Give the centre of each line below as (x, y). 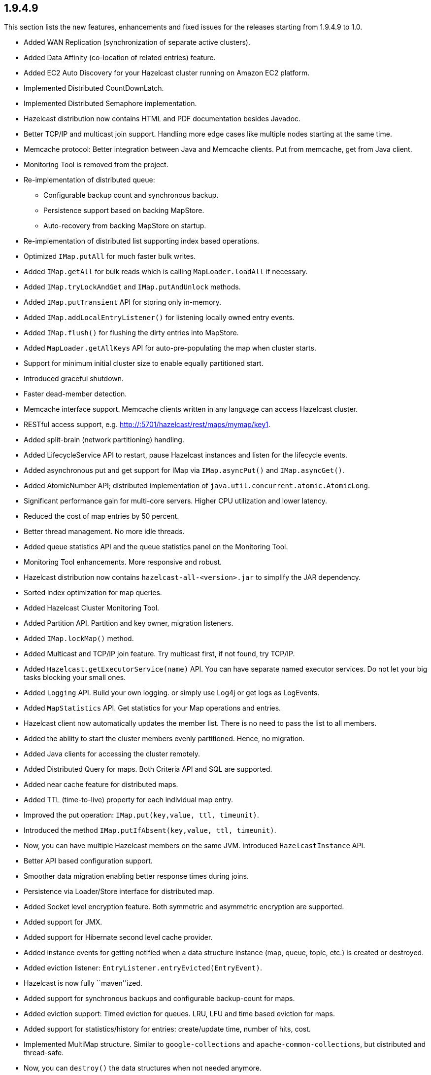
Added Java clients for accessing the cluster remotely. (112, 754)
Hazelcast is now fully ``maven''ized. (83, 983)
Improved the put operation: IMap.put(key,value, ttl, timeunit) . (141, 815)
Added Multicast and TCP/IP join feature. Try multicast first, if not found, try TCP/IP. (159, 654)
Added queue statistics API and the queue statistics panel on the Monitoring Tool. (156, 547)
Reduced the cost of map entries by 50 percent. (101, 516)
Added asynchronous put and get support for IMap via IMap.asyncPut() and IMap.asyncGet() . (184, 470)
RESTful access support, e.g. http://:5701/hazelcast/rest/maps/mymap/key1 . (147, 425)
